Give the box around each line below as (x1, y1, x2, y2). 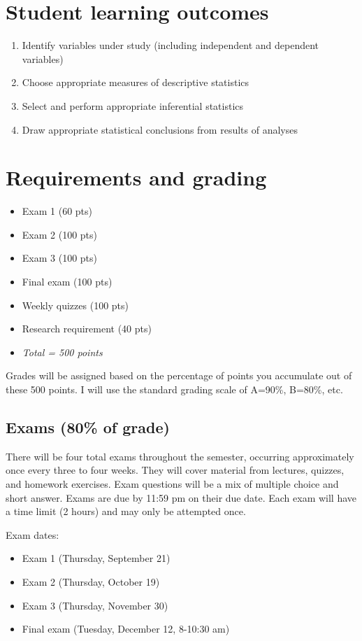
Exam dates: (6, 527, 59, 542)
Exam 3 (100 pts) (22, 251, 98, 265)
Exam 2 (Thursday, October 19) (22, 574, 160, 589)
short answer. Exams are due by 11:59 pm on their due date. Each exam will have (6, 490, 357, 505)
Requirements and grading (6, 163, 267, 192)
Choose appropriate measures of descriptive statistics (22, 75, 249, 90)
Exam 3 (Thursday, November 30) (22, 598, 168, 612)
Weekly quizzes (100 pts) (22, 297, 129, 312)
